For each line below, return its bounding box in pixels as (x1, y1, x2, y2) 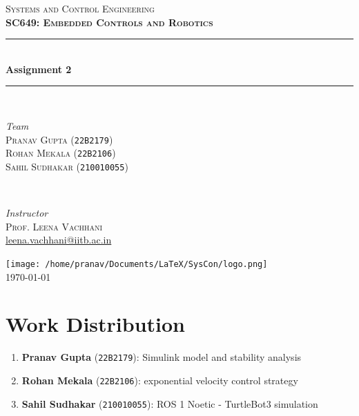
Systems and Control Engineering (6, 1, 155, 15)
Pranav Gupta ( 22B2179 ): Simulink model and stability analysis (21, 350, 302, 364)
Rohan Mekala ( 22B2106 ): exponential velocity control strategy (21, 373, 298, 387)
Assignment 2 (6, 61, 72, 76)
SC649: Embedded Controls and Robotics (6, 14, 213, 29)
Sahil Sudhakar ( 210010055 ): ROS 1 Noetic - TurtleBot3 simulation (21, 396, 318, 410)
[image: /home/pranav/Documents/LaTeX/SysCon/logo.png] (6, 259, 268, 269)
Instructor (6, 206, 48, 220)
